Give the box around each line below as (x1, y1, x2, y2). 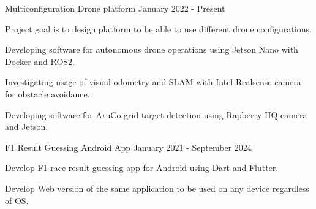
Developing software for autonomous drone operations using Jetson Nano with (5, 43, 298, 56)
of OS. (5, 194, 29, 207)
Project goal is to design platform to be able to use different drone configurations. (5, 22, 312, 35)
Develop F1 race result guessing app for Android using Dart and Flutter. (5, 161, 279, 174)
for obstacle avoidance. (5, 87, 90, 100)
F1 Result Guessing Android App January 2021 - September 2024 (5, 140, 252, 153)
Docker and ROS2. (5, 55, 75, 67)
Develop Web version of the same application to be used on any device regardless (5, 181, 309, 194)
